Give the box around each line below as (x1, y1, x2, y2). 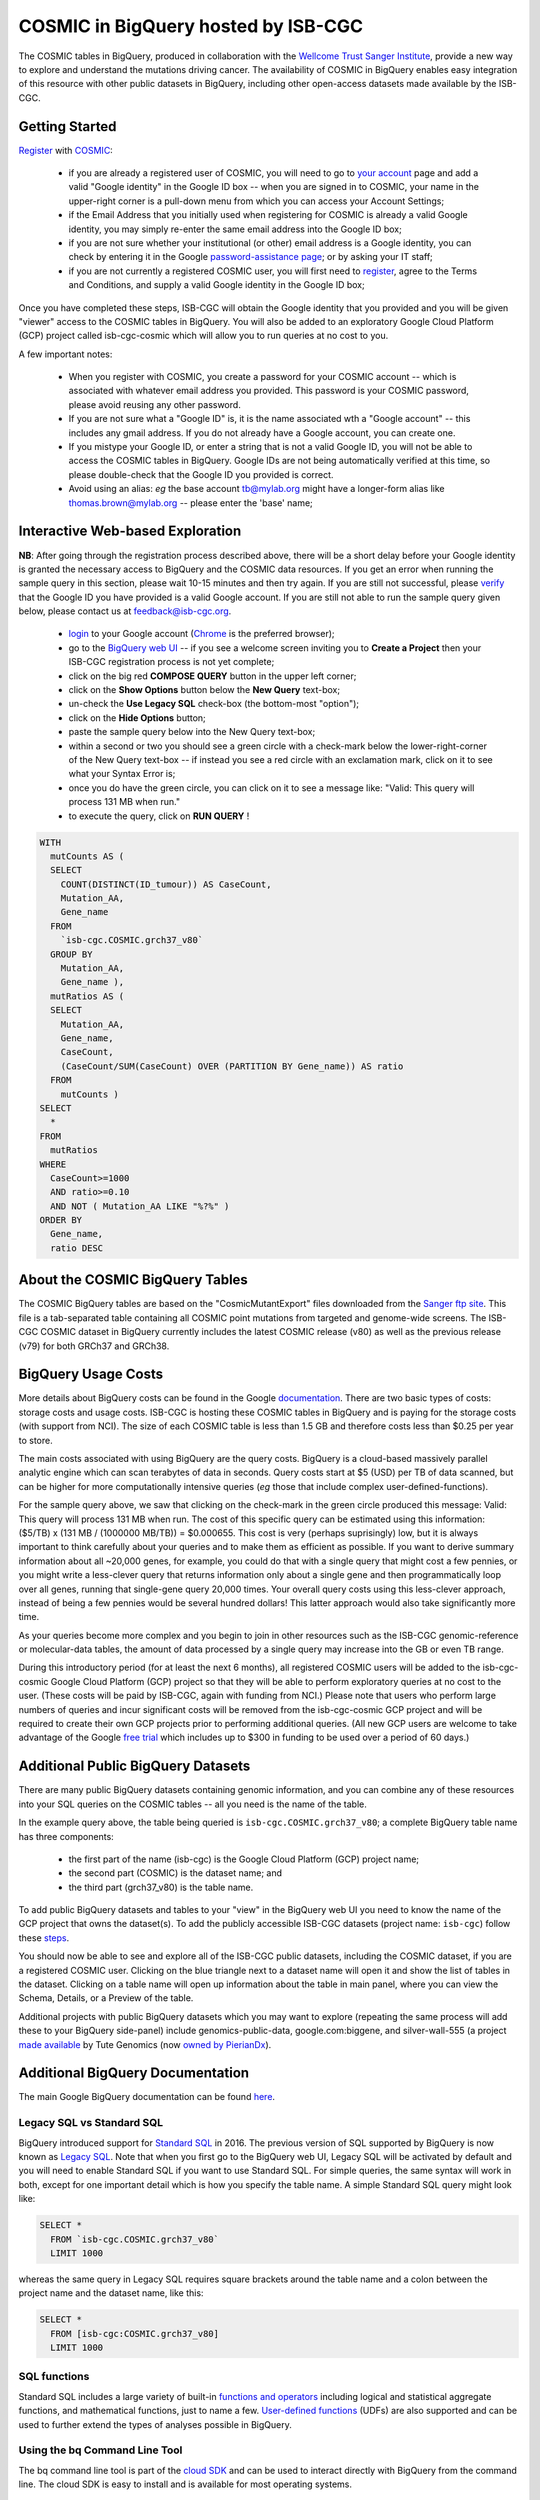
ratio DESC (50, 1242, 104, 1254)
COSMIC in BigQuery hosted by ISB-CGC (18, 15, 364, 37)
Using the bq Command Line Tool (18, 2443, 183, 2457)
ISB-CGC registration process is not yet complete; (68, 656, 275, 668)
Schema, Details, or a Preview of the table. (18, 1992, 194, 2004)
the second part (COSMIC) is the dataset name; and (68, 1867, 283, 1879)
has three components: (18, 1830, 114, 1842)
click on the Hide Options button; (68, 711, 207, 724)
